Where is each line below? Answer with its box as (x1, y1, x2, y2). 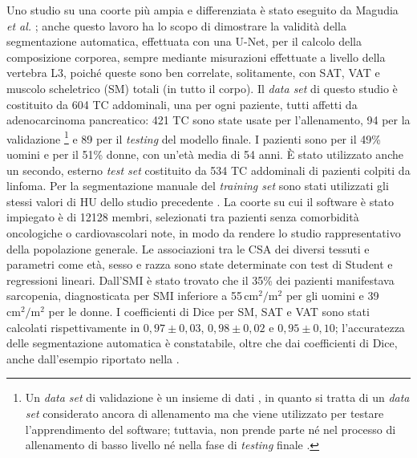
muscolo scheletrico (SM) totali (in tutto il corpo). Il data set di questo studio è (6, 79, 398, 96)
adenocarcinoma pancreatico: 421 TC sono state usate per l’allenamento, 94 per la (6, 111, 411, 128)
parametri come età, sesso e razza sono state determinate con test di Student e (6, 256, 393, 273)
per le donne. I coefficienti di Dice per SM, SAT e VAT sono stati (48, 302, 370, 319)
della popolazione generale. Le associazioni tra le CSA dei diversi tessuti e (6, 240, 370, 257)
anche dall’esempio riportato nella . (6, 350, 180, 367)
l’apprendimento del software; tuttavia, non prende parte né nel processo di (25, 420, 396, 437)
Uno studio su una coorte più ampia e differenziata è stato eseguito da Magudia (6, 2, 399, 18)
